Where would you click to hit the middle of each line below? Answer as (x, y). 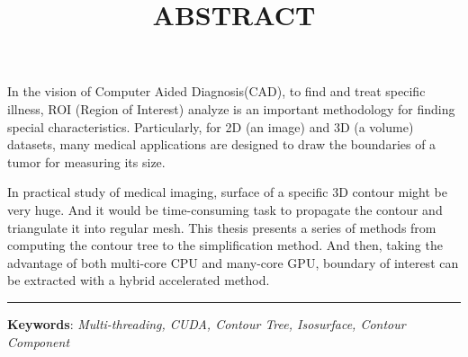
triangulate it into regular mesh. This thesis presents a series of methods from (222, 227)
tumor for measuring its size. (86, 161)
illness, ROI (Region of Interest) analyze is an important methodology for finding (231, 108)
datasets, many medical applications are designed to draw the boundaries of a (222, 144)
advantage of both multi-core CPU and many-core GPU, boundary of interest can (233, 262)
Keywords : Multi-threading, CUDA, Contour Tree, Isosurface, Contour (207, 323)
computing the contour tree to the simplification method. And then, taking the (225, 245)
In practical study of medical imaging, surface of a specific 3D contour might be (227, 192)
